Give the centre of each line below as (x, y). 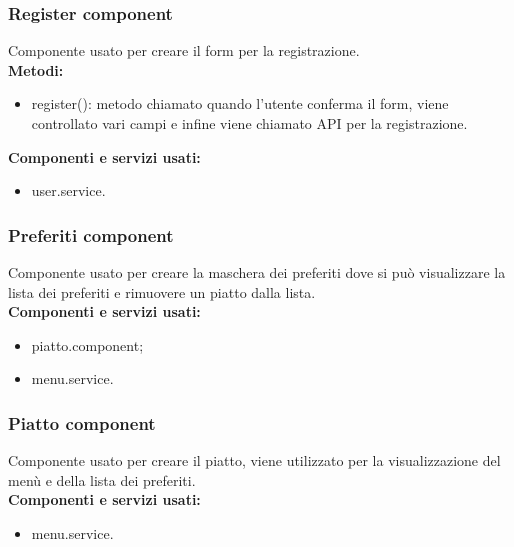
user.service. (68, 190)
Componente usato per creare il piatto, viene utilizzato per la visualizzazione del (254, 460)
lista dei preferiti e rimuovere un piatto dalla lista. (162, 291)
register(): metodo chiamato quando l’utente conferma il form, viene (240, 103)
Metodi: (36, 69)
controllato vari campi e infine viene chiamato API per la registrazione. (249, 123)
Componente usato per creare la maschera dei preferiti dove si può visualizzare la (257, 272)
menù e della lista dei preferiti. (102, 479)
